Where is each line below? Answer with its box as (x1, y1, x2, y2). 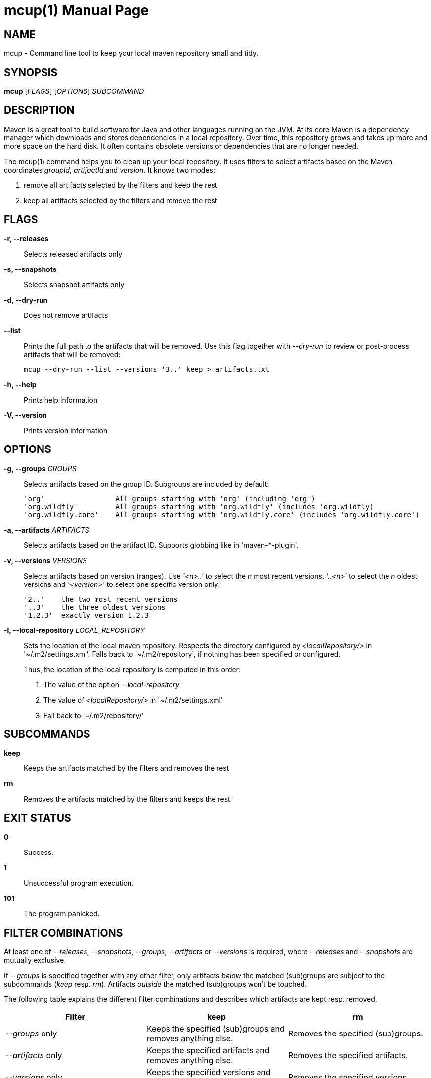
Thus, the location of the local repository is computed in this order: (24, 665, 241, 674)
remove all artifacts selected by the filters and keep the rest (24, 180, 217, 189)
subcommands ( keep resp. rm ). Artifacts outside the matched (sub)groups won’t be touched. (4, 980, 307, 988)
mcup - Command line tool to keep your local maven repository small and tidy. (4, 49, 259, 58)
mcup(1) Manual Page (4, 2, 149, 19)
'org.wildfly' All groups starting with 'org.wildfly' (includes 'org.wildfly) (24, 502, 374, 511)
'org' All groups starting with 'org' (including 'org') (24, 494, 316, 503)
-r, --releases (4, 234, 49, 243)
